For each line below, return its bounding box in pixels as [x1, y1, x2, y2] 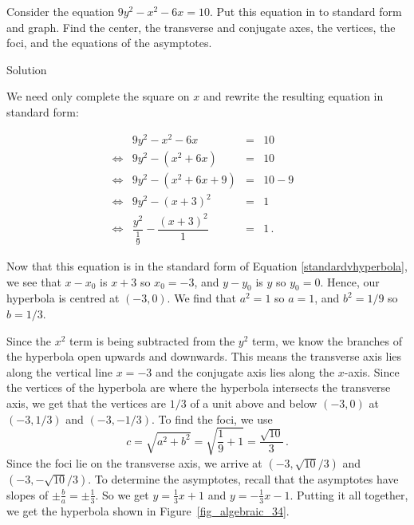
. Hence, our [320, 273, 380, 290]
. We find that [167, 290, 236, 306]
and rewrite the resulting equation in [203, 88, 384, 105]
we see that [6, 273, 61, 290]
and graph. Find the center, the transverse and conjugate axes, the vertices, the [6, 18, 396, 35]
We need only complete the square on [6, 88, 190, 105]
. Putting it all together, [290, 486, 408, 503]
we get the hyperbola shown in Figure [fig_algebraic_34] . [6, 502, 290, 519]
